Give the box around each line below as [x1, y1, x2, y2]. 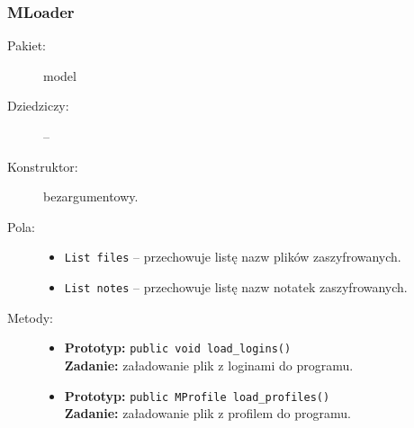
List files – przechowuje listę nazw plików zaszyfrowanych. [64, 247, 401, 266]
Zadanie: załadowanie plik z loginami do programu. [64, 355, 354, 374]
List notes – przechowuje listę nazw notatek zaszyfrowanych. [64, 278, 408, 297]
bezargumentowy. [43, 187, 139, 206]
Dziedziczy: [7, 96, 69, 115]
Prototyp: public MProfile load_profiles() [64, 386, 330, 405]
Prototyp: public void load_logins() [64, 338, 292, 357]
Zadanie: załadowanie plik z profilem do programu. [64, 404, 351, 423]
